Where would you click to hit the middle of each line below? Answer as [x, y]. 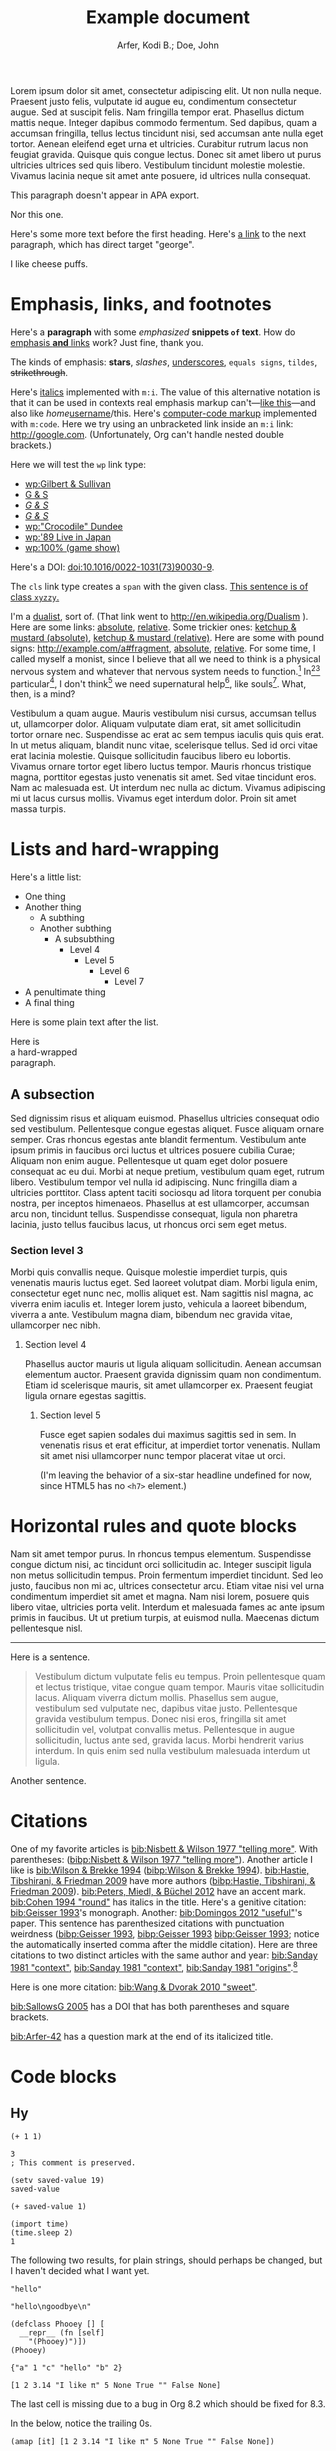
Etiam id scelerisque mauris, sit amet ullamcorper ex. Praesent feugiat [168, 1385]
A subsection [52, 1094]
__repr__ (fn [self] [62, 2332]
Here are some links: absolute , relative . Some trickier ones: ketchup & [153, 627]
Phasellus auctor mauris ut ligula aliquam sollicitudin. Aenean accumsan [173, 1364]
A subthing [62, 918]
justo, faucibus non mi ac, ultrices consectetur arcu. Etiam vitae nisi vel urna [167, 1586]
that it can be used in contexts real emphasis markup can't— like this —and [163, 402]
